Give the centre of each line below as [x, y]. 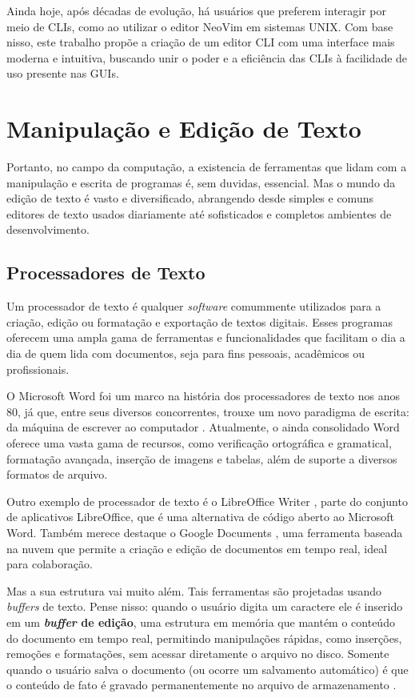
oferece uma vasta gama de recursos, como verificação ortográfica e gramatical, [199, 443]
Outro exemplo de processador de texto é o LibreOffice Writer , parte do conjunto [207, 501]
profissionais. [38, 369]
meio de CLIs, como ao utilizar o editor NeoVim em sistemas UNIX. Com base [200, 26]
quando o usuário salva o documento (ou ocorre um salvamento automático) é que [207, 669]
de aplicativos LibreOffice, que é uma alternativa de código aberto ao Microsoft [201, 517]
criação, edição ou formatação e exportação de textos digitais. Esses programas [200, 321]
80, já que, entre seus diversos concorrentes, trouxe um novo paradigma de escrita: [208, 411]
